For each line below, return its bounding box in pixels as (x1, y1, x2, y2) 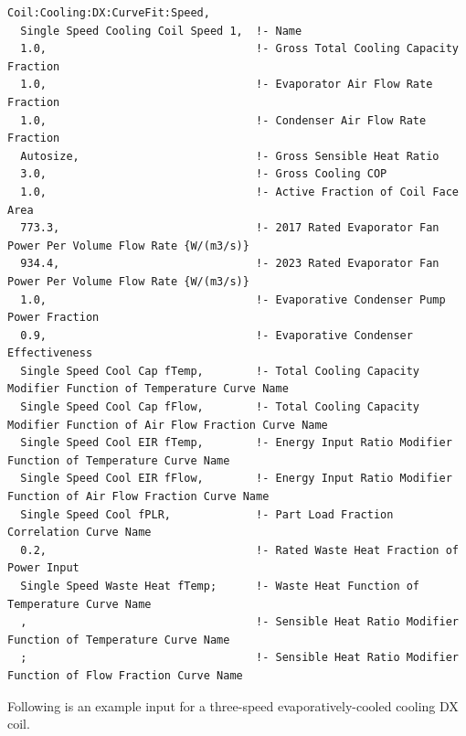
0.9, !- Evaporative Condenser (20, 328, 413, 342)
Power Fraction (7, 311, 100, 325)
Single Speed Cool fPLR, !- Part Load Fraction (20, 507, 394, 521)
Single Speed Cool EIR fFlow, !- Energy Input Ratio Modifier (20, 472, 452, 485)
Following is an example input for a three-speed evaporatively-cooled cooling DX (7, 696, 459, 715)
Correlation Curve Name (7, 526, 152, 539)
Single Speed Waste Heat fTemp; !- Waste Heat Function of (20, 580, 420, 592)
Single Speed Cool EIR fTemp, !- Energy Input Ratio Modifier (20, 436, 452, 450)
